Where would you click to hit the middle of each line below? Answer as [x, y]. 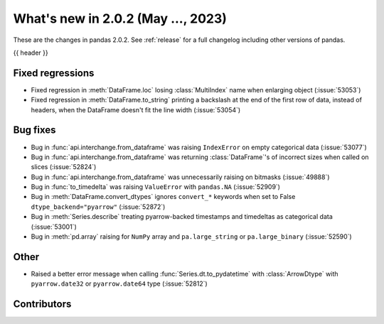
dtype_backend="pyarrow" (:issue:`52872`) [98, 207]
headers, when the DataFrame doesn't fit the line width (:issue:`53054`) [136, 109]
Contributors [42, 304]
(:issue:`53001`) [54, 227]
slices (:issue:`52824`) [64, 167]
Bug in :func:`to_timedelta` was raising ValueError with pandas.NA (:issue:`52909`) [156, 187]
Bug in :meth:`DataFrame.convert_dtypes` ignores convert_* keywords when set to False [163, 197]
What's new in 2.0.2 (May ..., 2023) [120, 18]
